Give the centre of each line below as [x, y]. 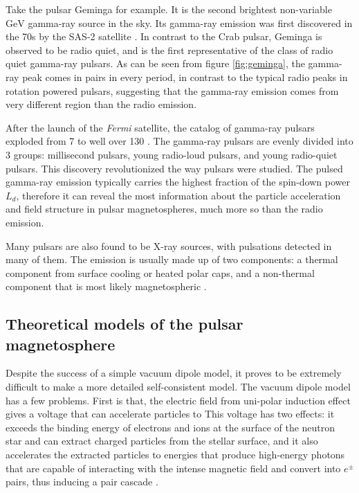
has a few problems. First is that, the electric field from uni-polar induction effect [178, 400]
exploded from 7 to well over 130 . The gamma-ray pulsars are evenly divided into [179, 141]
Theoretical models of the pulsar [125, 324]
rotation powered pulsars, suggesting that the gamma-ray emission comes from [172, 90]
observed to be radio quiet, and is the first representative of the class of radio [169, 50]
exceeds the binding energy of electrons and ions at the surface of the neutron [171, 427]
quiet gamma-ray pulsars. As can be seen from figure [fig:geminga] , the [155, 63]
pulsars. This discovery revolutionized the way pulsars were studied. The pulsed [174, 168]
